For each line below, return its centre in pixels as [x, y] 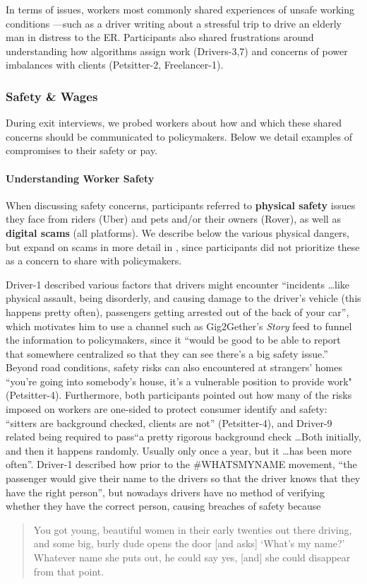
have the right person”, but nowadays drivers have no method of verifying [165, 492]
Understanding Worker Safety [80, 178]
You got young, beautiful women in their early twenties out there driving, [193, 529]
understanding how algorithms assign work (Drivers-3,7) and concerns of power [177, 51]
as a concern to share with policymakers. [94, 261]
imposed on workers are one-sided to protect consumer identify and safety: [167, 409]
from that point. [69, 571]
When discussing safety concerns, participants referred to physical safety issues [181, 205]
